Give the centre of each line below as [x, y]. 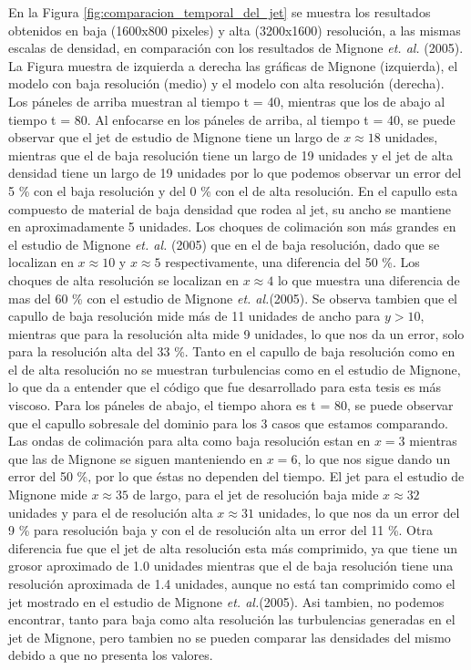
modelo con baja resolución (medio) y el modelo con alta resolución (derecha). [226, 83]
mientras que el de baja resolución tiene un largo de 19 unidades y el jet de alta [230, 155]
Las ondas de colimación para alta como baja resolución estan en [189, 441]
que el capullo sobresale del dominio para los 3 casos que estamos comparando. [228, 423]
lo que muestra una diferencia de [369, 279]
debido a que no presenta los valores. [111, 655]
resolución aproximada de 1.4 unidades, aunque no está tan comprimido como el [232, 583]
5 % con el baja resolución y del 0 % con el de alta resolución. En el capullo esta [233, 190]
